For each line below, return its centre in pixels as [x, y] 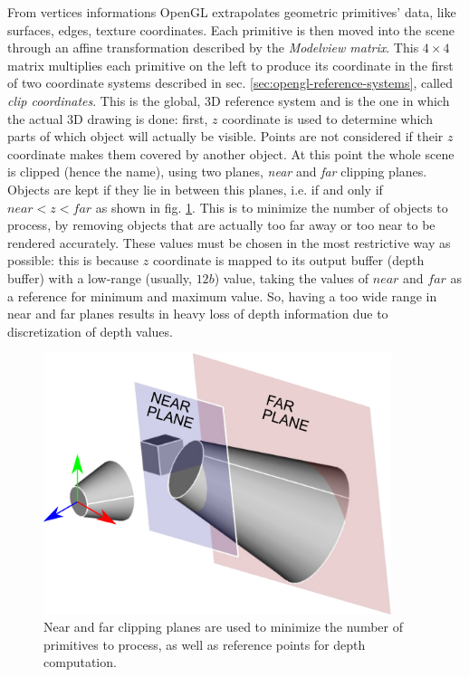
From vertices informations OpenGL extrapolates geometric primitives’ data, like [232, 12]
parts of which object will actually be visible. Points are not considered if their [225, 136]
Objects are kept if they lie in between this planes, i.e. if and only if [195, 189]
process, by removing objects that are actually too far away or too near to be [221, 225]
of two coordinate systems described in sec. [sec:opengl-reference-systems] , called [230, 83]
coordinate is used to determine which [327, 118]
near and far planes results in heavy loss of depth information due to [198, 314]
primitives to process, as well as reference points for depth [205, 644]
